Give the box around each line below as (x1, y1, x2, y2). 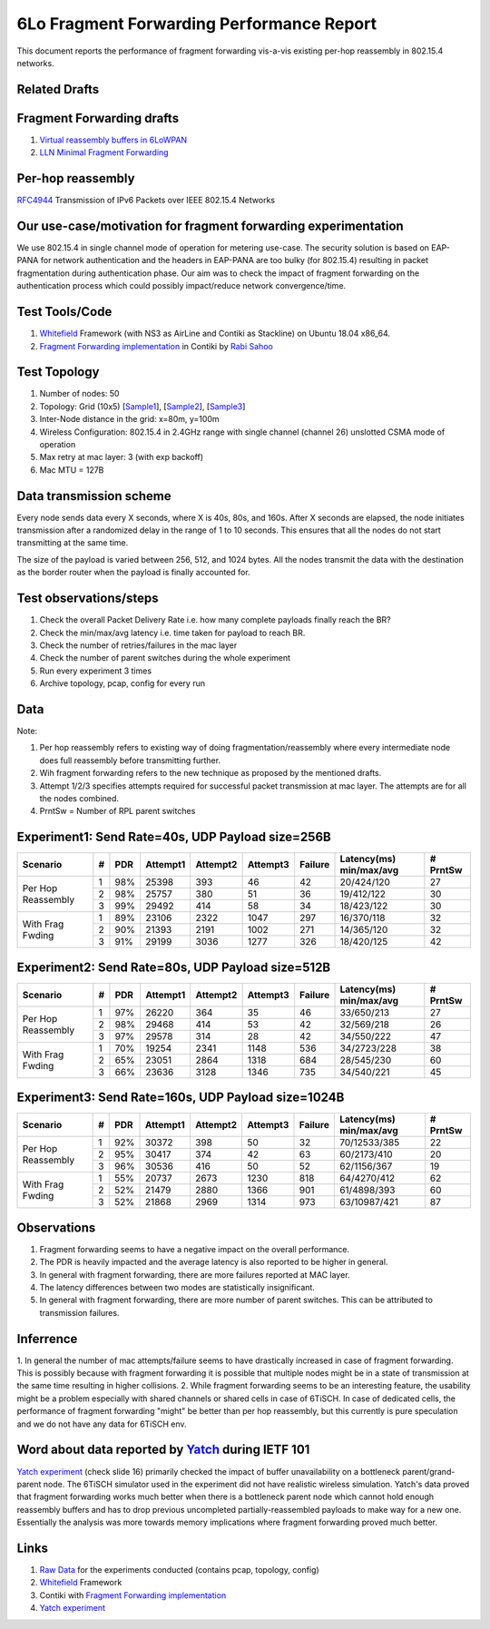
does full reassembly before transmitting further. (39, 754, 221, 766)
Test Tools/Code (16, 304, 113, 319)
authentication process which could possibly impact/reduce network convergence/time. (16, 280, 347, 291)
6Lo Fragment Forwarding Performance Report (16, 14, 377, 34)
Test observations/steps (16, 591, 159, 606)
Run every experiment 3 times (39, 665, 152, 676)
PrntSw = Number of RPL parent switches (39, 806, 196, 817)
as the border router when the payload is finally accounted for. (16, 567, 250, 578)
